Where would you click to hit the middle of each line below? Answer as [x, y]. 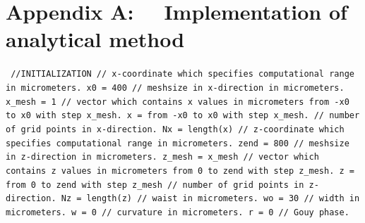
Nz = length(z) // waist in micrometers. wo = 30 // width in [210, 199]
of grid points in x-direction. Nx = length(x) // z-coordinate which [175, 129]
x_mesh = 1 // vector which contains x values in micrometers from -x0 [178, 102]
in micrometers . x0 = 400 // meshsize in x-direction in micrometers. [175, 88]
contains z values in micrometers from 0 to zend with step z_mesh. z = [180, 171]
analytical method [95, 39]
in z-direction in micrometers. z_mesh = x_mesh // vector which [162, 157]
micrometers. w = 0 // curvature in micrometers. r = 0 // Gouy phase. [178, 212]
